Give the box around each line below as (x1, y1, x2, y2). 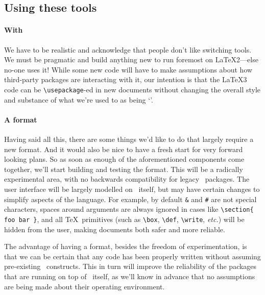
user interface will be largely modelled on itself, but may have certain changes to (4, 183, 260, 194)
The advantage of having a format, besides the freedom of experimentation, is (4, 241, 247, 252)
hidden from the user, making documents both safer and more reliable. (4, 224, 225, 234)
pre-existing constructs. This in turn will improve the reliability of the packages (4, 261, 257, 272)
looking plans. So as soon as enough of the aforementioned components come (4, 154, 245, 164)
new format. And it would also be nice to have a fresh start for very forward (4, 143, 243, 154)
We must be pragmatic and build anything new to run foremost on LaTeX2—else (4, 54, 258, 65)
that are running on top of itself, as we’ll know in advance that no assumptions (4, 271, 255, 281)
